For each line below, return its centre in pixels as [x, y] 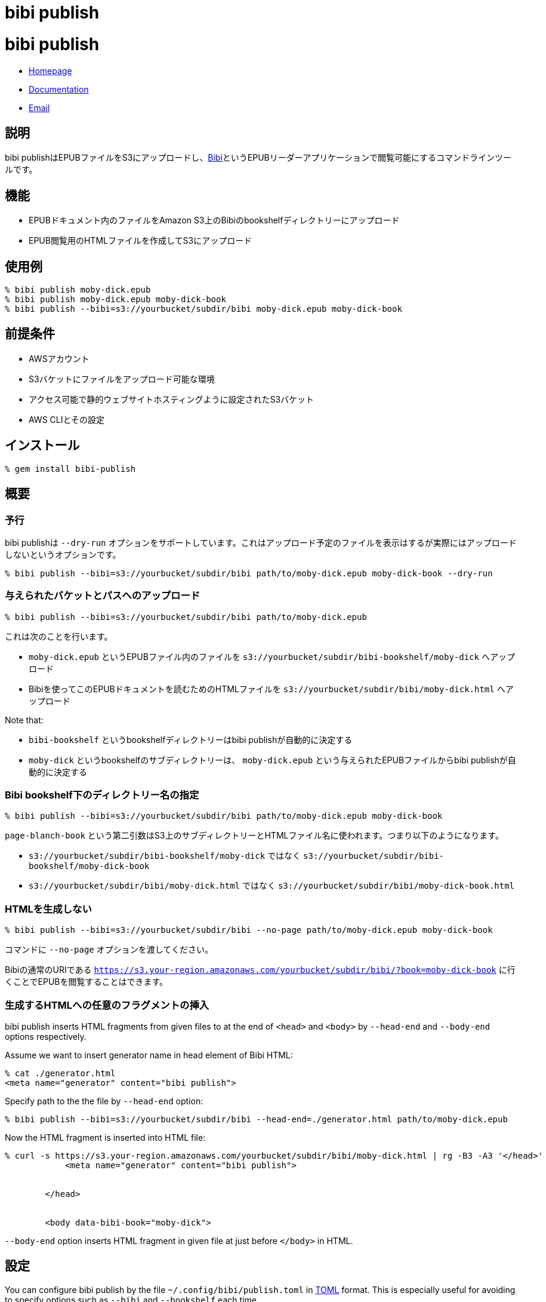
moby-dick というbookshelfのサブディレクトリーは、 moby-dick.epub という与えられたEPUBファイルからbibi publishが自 [272, 760]
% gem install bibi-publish [70, 469]
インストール [42, 446]
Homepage [50, 70]
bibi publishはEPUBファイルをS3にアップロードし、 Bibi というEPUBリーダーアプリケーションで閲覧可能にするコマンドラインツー [258, 158]
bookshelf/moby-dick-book [89, 866]
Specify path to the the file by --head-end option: [104, 1101]
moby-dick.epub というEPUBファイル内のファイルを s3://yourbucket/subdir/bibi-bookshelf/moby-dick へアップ [272, 656]
